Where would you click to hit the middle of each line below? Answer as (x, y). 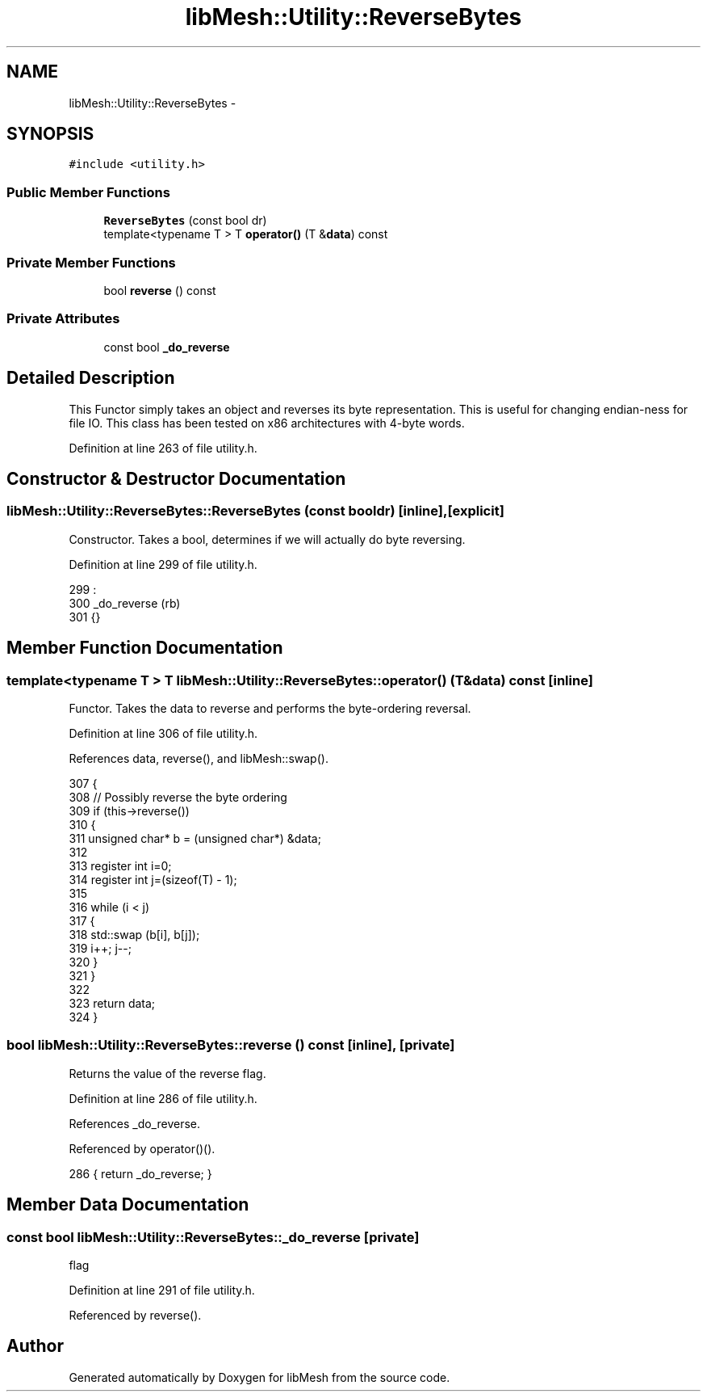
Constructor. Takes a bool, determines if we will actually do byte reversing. (267, 539)
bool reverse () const (160, 290)
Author (35, 1346)
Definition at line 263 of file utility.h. (163, 448)
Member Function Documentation (145, 648)
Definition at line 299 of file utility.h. (163, 564)
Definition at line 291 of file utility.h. (162, 1290)
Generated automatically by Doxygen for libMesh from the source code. (259, 1377)
